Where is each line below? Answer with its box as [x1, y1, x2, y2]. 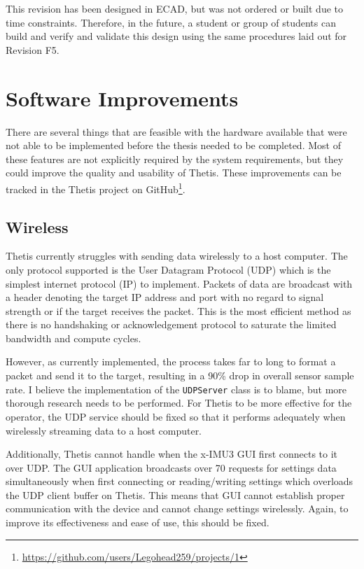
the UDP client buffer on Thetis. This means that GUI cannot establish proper [6, 487, 345, 502]
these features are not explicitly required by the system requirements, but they [6, 151, 344, 166]
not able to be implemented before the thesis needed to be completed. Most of [6, 138, 341, 153]
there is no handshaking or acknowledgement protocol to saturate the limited [6, 317, 337, 332]
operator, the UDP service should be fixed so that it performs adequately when [6, 409, 346, 423]
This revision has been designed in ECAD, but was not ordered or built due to [6, 1, 344, 15]
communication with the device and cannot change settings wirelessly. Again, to [6, 501, 349, 516]
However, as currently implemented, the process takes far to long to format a [6, 354, 336, 369]
